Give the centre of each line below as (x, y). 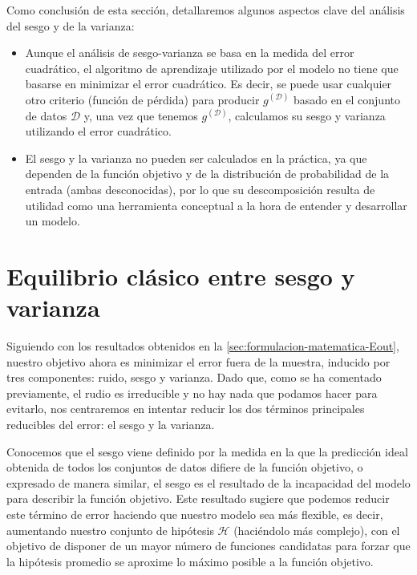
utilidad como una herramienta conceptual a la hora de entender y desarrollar (216, 205)
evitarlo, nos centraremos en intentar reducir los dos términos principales (186, 409)
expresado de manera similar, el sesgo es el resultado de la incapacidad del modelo (208, 482)
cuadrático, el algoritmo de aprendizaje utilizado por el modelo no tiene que (212, 68)
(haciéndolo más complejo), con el (317, 530)
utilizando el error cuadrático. (98, 131)
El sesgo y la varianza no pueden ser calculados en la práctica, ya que (196, 158)
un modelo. (53, 221)
